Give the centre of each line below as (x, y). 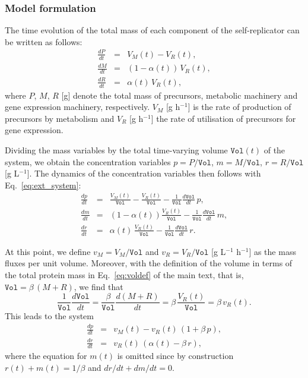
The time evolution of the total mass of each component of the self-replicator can (152, 30)
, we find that (99, 286)
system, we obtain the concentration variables (88, 161)
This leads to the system (49, 316)
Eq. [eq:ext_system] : (43, 185)
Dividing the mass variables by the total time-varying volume (116, 149)
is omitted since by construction (175, 356)
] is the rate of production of (239, 107)
